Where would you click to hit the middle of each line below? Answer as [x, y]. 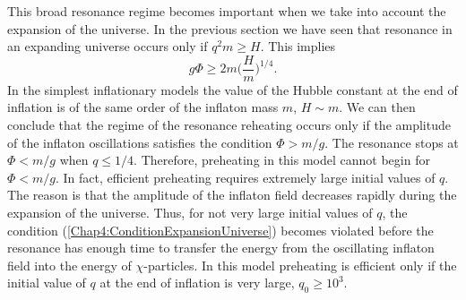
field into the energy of [69, 265]
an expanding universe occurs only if [108, 46]
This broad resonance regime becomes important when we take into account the [227, 11]
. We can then [377, 107]
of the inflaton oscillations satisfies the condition [140, 142]
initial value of [47, 283]
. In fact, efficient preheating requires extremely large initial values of [245, 177]
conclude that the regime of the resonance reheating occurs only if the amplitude [229, 125]
